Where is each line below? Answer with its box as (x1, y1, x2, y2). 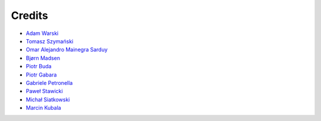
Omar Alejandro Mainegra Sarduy (26, 46, 108, 53)
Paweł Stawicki (26, 88, 63, 95)
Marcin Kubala (26, 104, 62, 112)
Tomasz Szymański (26, 37, 74, 44)
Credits (11, 9, 49, 22)
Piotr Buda (26, 63, 52, 70)
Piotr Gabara (26, 71, 57, 78)
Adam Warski (26, 30, 59, 37)
